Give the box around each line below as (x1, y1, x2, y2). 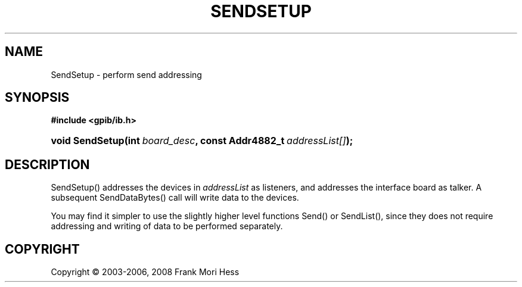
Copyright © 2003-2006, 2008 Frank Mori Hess (51, 267, 240, 277)
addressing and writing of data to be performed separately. (51, 221, 283, 232)
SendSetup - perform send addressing (51, 69, 202, 80)
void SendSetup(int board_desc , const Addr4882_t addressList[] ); (51, 135, 353, 147)
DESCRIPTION (5, 157, 90, 172)
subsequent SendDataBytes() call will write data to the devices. (51, 192, 299, 203)
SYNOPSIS (5, 90, 70, 105)
